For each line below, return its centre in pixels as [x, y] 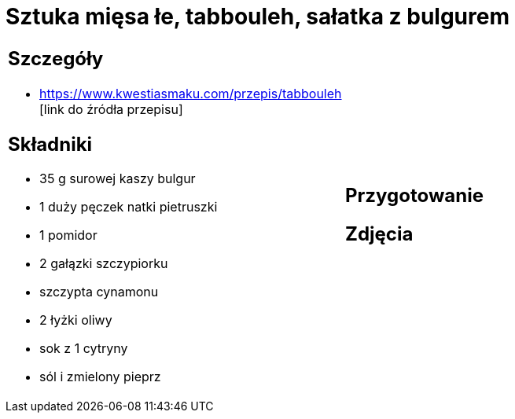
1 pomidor [68, 235]
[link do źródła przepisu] [111, 109]
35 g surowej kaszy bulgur [118, 179]
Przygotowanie [414, 195]
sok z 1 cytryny [84, 349]
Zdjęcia [379, 233]
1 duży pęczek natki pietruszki [129, 207]
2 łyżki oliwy [76, 320]
